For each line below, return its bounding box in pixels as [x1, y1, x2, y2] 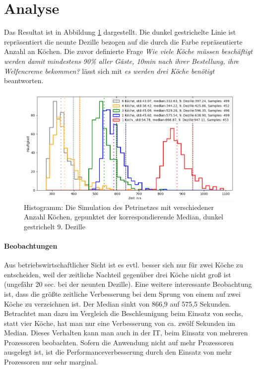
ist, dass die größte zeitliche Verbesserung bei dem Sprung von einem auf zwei [4, 288, 241, 299]
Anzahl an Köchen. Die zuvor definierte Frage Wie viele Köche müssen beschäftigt [4, 46, 253, 56]
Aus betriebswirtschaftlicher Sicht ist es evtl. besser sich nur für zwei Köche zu [4, 260, 243, 270]
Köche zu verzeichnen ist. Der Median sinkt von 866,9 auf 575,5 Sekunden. [4, 298, 231, 309]
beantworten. [4, 75, 44, 86]
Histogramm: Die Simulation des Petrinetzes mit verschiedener [24, 202, 214, 212]
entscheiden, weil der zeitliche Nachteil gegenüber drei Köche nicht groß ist [4, 269, 231, 279]
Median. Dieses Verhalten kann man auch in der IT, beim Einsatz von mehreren [4, 327, 248, 338]
